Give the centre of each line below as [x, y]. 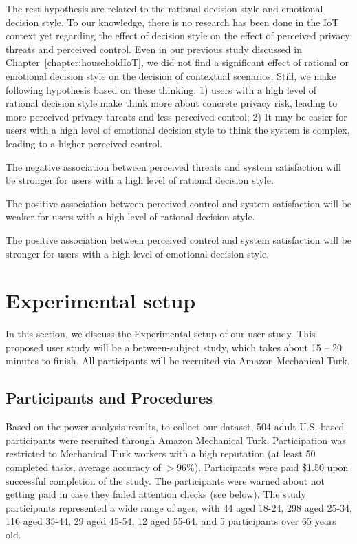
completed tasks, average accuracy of [83, 467]
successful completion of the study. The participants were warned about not [165, 480]
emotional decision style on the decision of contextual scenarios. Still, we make [171, 75]
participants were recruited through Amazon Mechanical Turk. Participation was [176, 440]
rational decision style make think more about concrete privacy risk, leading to [172, 103]
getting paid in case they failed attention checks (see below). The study [156, 494]
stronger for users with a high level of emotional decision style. [138, 253]
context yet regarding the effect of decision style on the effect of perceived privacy [178, 35]
